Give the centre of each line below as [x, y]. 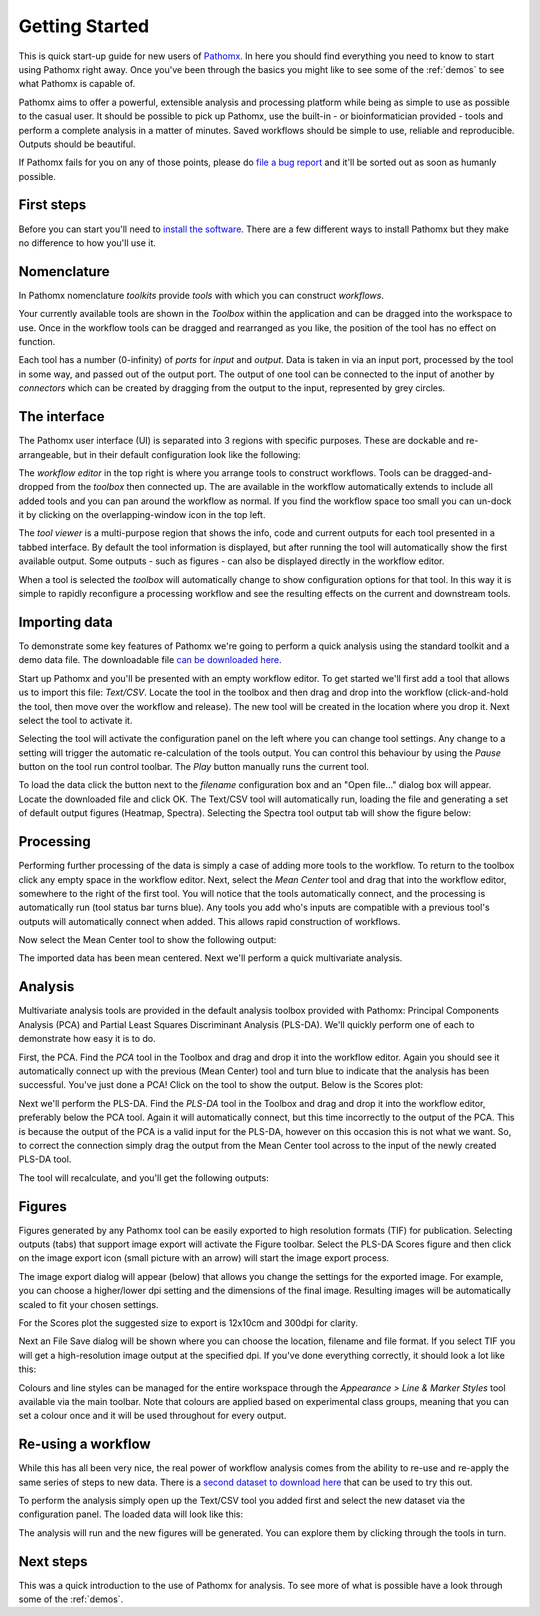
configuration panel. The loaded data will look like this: [131, 1514]
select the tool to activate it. [75, 720]
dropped [36, 487]
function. [37, 342]
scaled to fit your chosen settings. [88, 1304]
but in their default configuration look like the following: [187, 454]
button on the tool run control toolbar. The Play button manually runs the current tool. [194, 767]
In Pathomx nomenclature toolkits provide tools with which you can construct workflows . [201, 295]
